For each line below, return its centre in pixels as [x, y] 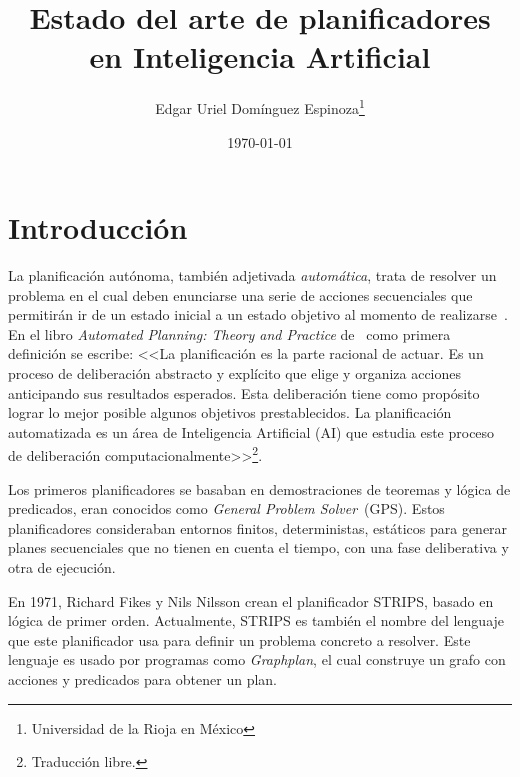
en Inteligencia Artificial [260, 56]
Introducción [98, 227]
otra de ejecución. [62, 567]
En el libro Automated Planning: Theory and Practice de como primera [229, 333]
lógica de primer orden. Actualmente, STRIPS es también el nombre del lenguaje [256, 620]
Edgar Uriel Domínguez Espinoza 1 [260, 106]
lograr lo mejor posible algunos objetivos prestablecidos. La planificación [230, 412]
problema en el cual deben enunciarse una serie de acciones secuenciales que [240, 294]
